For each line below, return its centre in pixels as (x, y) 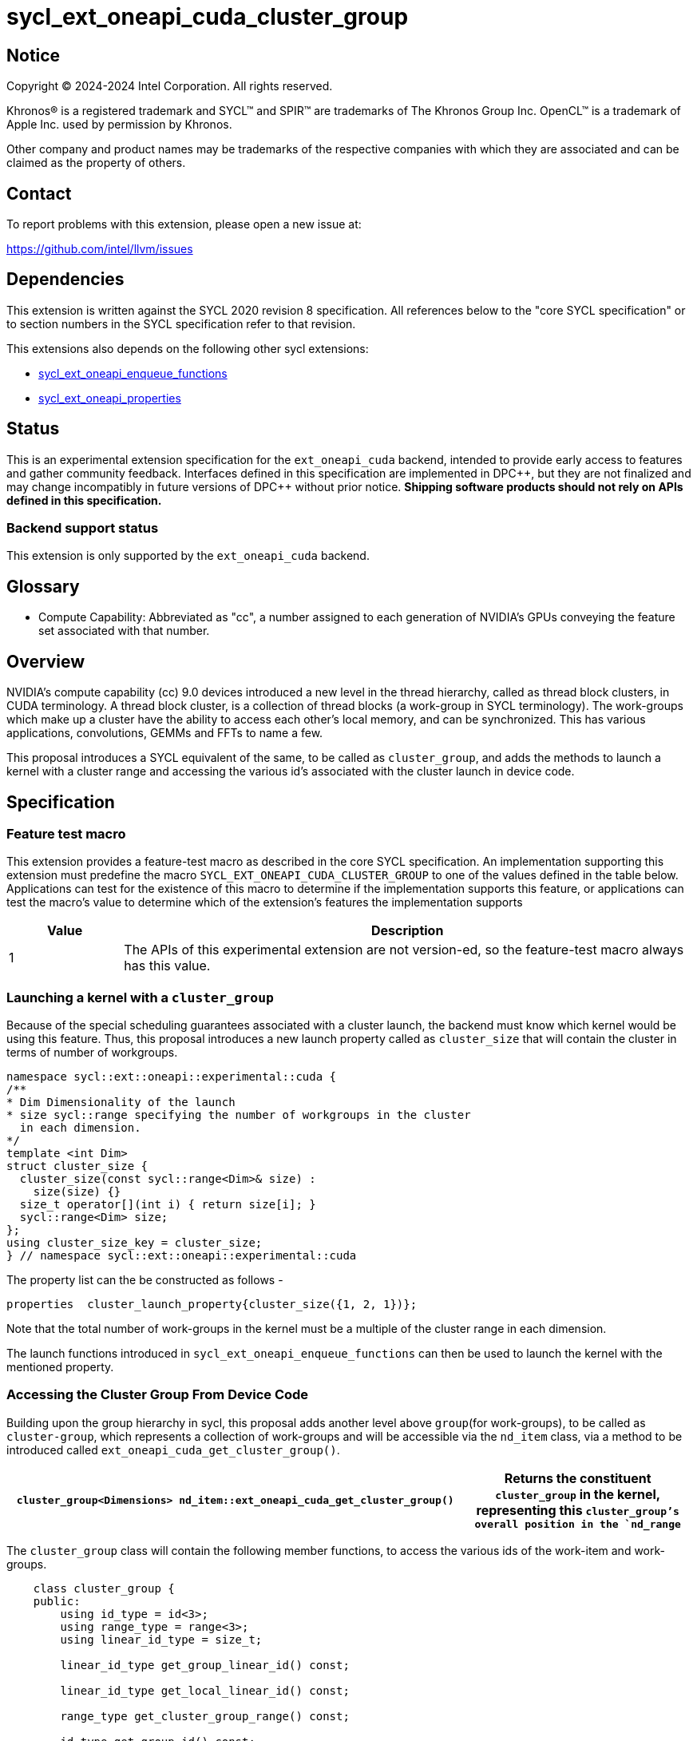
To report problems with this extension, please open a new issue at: (184, 224)
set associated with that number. (124, 631)
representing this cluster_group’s (578, 1510)
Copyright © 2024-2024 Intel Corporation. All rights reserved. (170, 86)
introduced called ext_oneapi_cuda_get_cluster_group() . (173, 1450)
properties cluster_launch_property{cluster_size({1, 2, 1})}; (212, 1305)
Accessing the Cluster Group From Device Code (158, 1395)
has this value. (167, 966)
